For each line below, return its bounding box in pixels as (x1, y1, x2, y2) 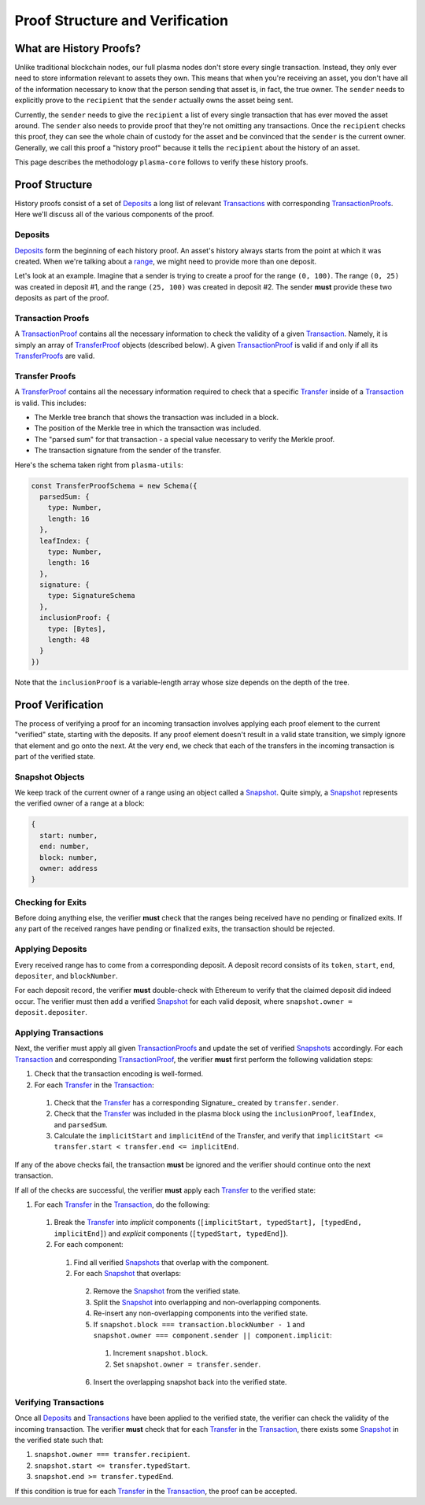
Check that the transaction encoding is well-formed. (34, 1069, 204, 1079)
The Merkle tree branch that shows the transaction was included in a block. (34, 413, 279, 422)
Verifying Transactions (14, 1396, 105, 1407)
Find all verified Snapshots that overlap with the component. (73, 1257, 269, 1267)
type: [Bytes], (47, 624, 106, 633)
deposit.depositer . (14, 1008, 88, 1017)
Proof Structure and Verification (14, 12, 228, 29)
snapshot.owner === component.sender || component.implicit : (93, 1330, 332, 1340)
